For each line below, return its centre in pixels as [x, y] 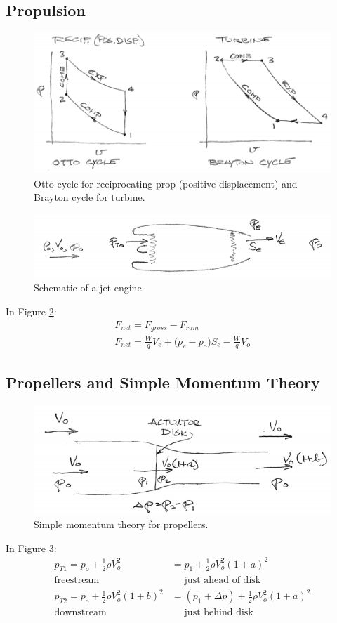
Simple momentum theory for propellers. [121, 524]
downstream [80, 613]
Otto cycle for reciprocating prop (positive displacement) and [166, 183]
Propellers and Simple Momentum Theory [163, 382]
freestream [77, 580]
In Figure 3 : [31, 547]
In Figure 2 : [31, 311]
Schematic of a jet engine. [89, 288]
